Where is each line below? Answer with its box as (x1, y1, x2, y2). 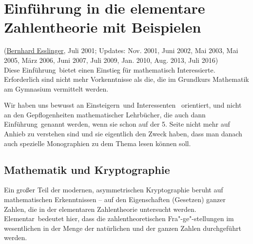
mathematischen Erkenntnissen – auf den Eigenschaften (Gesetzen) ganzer (4, 194, 226, 205)
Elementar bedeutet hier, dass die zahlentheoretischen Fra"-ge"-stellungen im (4, 213, 234, 224)
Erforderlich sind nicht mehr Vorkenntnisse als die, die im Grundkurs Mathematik (4, 74, 249, 84)
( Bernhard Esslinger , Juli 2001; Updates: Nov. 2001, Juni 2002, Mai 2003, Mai (4, 45, 238, 56)
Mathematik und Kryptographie (4, 162, 170, 177)
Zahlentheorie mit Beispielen (4, 17, 201, 37)
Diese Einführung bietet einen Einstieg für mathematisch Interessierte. (4, 64, 215, 75)
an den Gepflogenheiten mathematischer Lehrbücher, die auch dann (4, 109, 206, 119)
